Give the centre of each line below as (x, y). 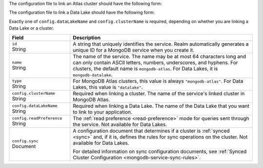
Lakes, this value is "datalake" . (108, 87)
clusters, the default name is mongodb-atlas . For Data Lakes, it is (145, 68)
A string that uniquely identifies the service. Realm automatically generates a (161, 44)
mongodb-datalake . (93, 74)
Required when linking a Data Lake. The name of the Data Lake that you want (161, 106)
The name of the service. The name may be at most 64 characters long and (160, 56)
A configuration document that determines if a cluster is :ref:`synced (151, 131)
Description (87, 37)
